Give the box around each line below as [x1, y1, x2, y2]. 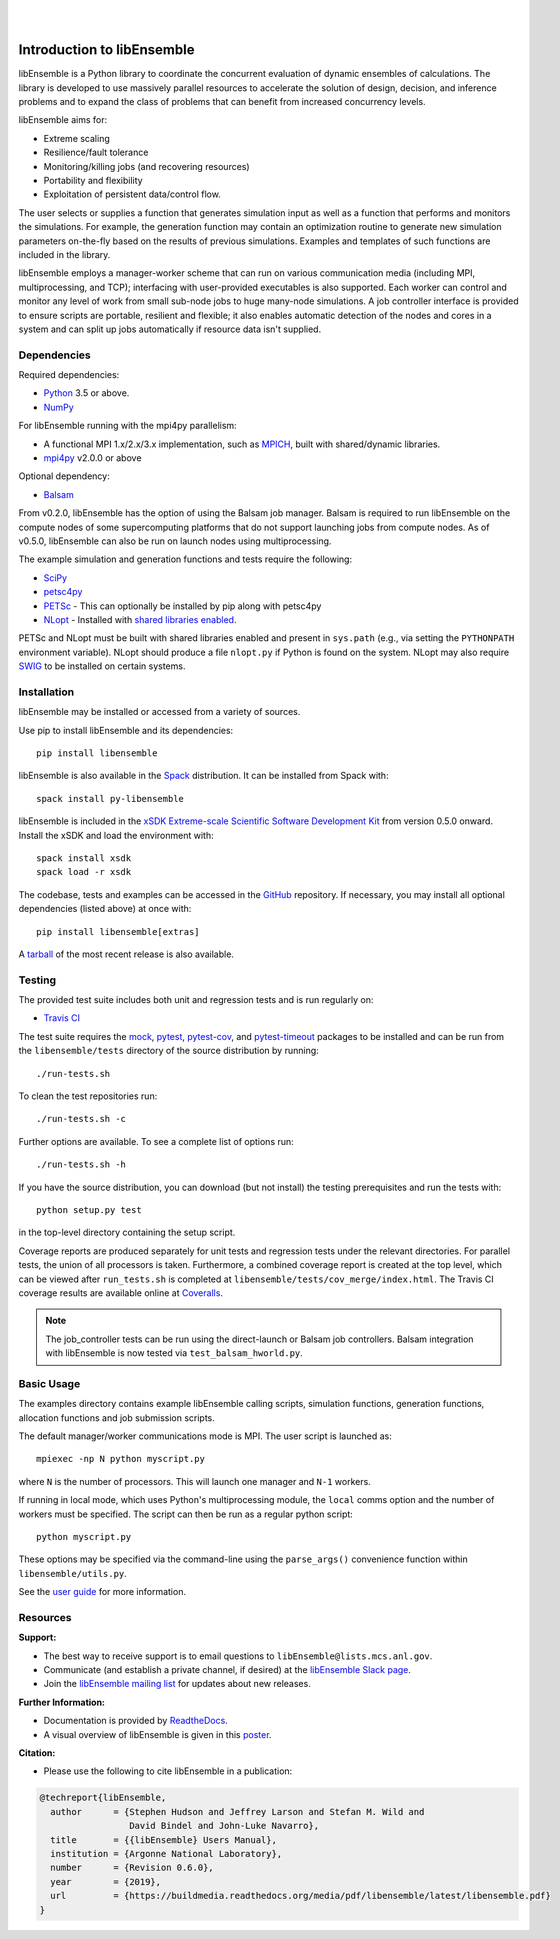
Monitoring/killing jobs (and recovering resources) [43, 160, 250, 172]
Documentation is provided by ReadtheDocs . [43, 1715, 229, 1727]
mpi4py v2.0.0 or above [43, 452, 142, 464]
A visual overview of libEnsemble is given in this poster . [43, 1728, 272, 1740]
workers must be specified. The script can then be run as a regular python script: [18, 1508, 354, 1520]
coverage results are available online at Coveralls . [18, 1286, 224, 1299]
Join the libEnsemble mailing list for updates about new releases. [43, 1678, 312, 1690]
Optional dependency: [18, 470, 110, 482]
